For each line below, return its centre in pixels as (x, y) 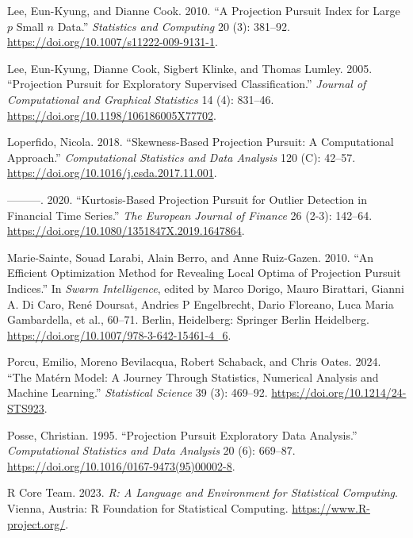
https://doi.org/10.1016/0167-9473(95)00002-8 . (121, 465)
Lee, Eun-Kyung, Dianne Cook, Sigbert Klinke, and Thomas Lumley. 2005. (190, 68)
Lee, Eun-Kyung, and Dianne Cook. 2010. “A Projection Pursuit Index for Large (204, 10)
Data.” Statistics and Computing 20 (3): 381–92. (174, 26)
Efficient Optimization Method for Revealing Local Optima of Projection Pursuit (204, 273)
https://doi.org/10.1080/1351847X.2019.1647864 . (126, 231)
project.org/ (36, 523)
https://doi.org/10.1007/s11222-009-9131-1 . (113, 42)
